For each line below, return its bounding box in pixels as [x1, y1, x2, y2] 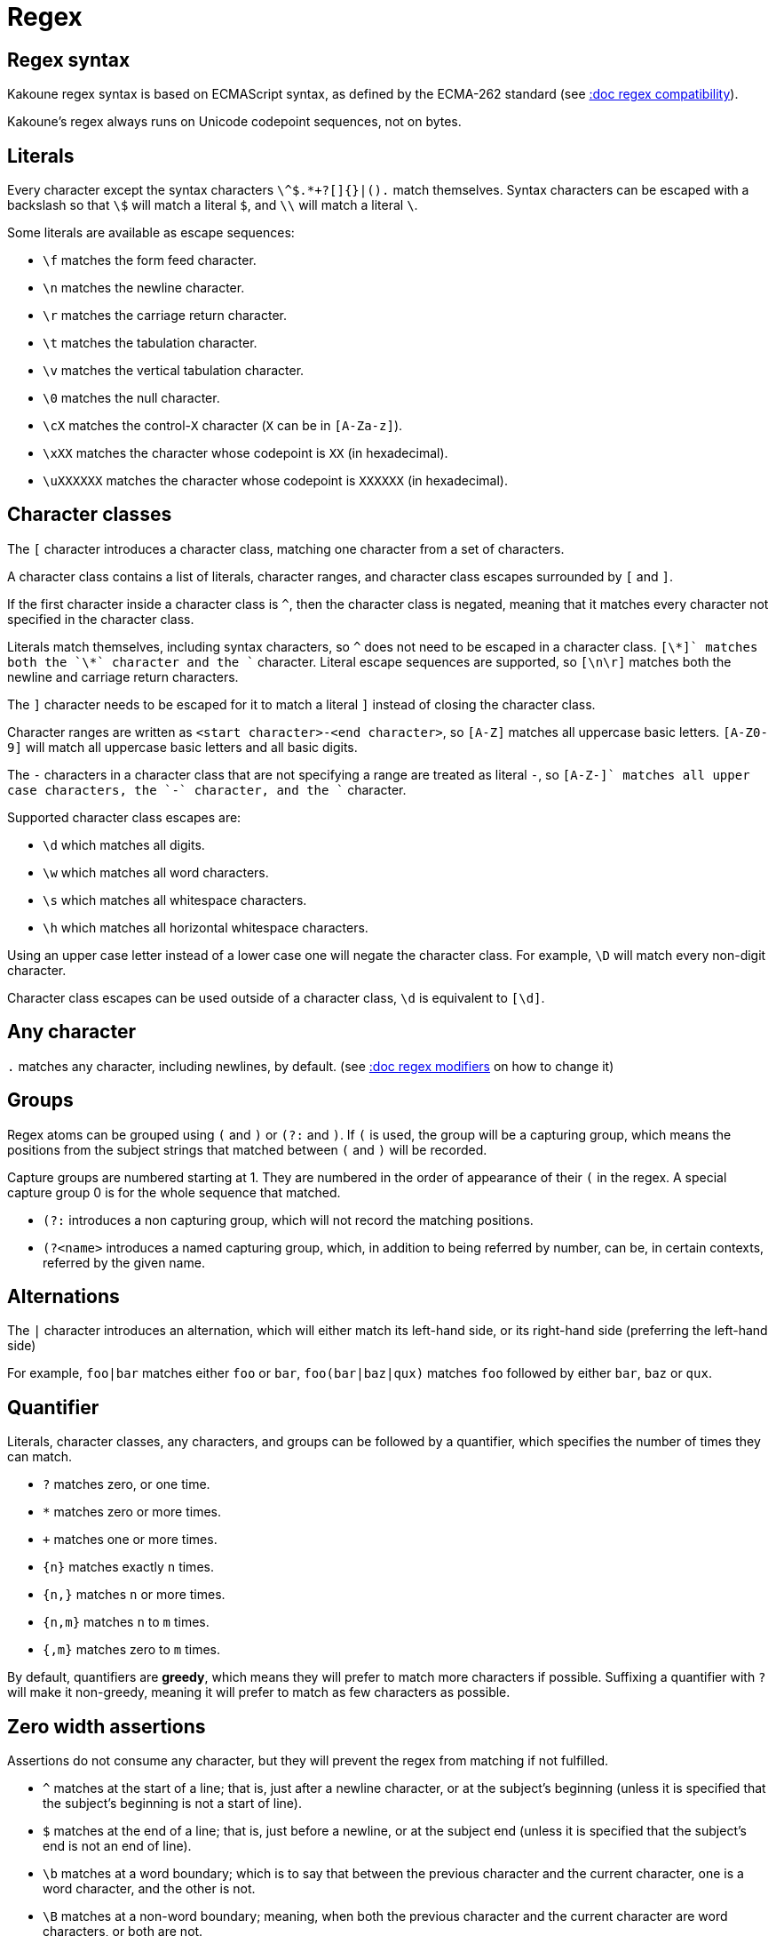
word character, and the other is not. [43, 1881, 256, 1897]
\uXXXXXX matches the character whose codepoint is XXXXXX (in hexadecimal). [43, 473, 508, 489]
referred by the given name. [43, 1254, 205, 1270]
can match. [7, 1449, 73, 1465]
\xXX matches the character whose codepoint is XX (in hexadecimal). [43, 445, 448, 461]
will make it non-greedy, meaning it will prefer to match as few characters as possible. [7, 1684, 511, 1700]
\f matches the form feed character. [43, 252, 257, 268]
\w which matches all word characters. [43, 864, 269, 880]
